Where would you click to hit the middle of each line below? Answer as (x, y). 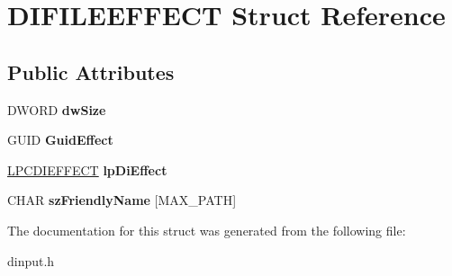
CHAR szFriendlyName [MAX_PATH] (122, 200)
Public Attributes (91, 71)
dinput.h (31, 260)
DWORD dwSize (57, 109)
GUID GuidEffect (60, 140)
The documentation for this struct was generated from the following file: (207, 230)
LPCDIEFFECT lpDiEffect (87, 169)
